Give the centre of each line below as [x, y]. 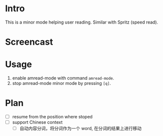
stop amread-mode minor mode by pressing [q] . [62, 83]
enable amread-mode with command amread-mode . [63, 78]
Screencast [29, 42]
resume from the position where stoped [52, 117]
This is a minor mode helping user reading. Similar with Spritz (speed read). [82, 22]
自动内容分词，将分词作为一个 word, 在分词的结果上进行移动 [81, 129]
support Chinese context [37, 122]
